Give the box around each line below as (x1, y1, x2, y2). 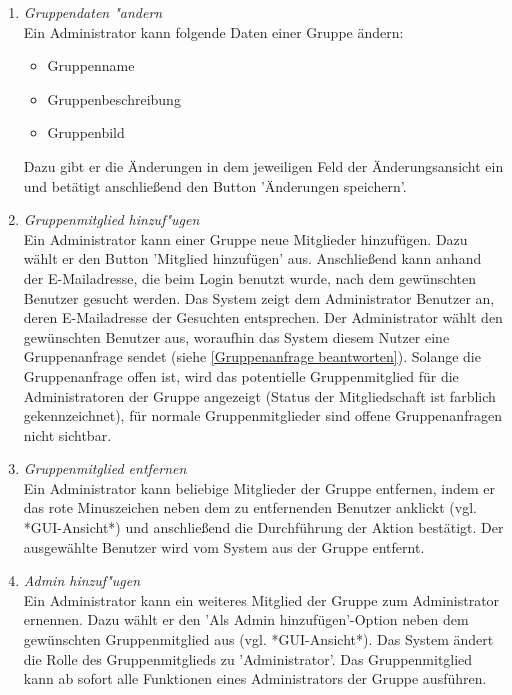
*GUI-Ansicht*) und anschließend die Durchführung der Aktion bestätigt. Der (23, 517, 504, 538)
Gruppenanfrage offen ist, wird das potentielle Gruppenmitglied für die (23, 365, 459, 386)
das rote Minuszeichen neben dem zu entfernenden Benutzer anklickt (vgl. (23, 497, 477, 518)
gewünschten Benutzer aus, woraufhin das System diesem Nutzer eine (23, 326, 450, 347)
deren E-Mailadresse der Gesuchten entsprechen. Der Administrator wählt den (23, 307, 503, 328)
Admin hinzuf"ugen (23, 570, 141, 591)
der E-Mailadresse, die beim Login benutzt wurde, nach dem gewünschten (23, 267, 477, 288)
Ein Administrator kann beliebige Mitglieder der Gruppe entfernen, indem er (23, 477, 496, 498)
